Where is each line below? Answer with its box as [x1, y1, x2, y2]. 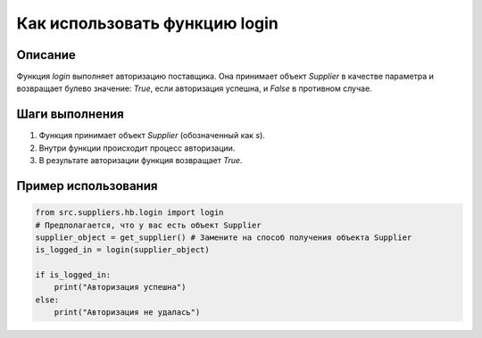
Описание [16, 47, 76, 62]
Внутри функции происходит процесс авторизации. [38, 143, 236, 153]
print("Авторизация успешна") [54, 282, 187, 293]
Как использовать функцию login [16, 13, 278, 33]
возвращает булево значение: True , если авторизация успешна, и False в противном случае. [16, 83, 372, 94]
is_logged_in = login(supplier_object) [35, 245, 210, 255]
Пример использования [16, 178, 158, 194]
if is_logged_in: [35, 270, 112, 280]
